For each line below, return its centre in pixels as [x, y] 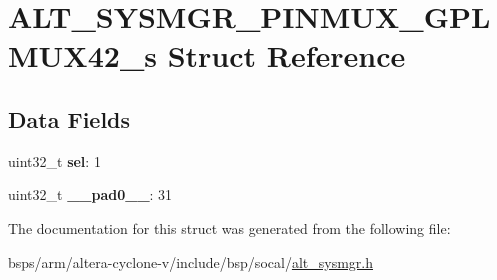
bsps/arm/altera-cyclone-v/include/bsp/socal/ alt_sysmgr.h [190, 261]
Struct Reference [286, 55]
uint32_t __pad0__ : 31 [90, 194]
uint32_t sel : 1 [54, 160]
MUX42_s [82, 55]
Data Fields [69, 118]
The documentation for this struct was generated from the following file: [229, 227]
